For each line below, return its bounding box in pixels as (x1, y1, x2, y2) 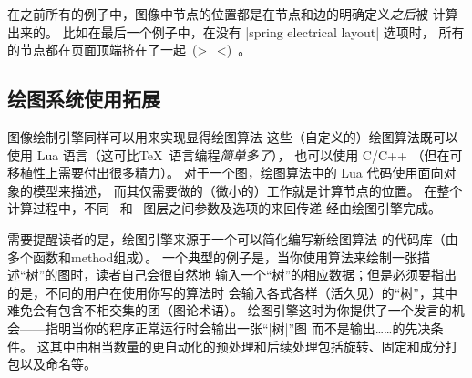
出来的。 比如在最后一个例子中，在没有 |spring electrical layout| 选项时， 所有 (7, 22, 465, 41)
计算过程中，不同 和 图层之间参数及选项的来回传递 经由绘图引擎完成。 (7, 199, 441, 218)
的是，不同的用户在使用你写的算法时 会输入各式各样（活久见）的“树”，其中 (7, 282, 457, 301)
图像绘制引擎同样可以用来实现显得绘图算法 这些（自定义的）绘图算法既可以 (7, 127, 458, 146)
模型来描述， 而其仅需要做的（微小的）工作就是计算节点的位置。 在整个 (32, 180, 463, 199)
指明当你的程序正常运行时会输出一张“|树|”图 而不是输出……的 (45, 318, 405, 337)
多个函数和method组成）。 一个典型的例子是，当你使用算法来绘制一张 (7, 247, 417, 266)
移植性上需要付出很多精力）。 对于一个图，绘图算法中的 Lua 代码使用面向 (7, 163, 444, 182)
